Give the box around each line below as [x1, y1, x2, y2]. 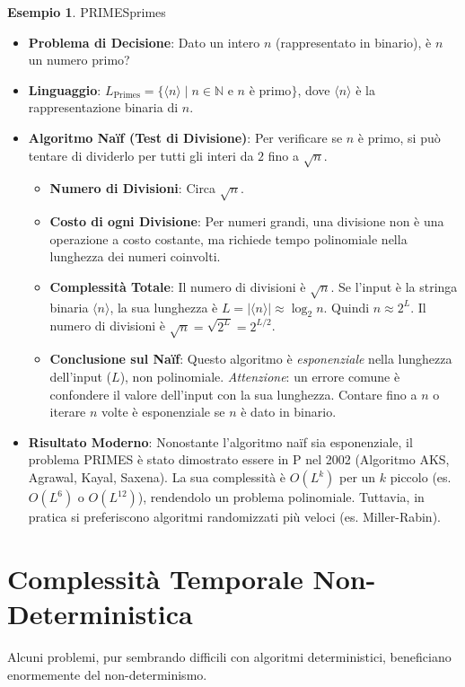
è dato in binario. [241, 402, 337, 421]
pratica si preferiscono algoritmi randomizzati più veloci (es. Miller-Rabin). [28, 507, 441, 526]
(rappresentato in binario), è [275, 32, 432, 51]
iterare [49, 402, 86, 421]
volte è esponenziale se [101, 402, 225, 421]
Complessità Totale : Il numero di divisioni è [49, 277, 306, 295]
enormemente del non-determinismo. [7, 665, 207, 683]
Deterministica [7, 595, 193, 632]
